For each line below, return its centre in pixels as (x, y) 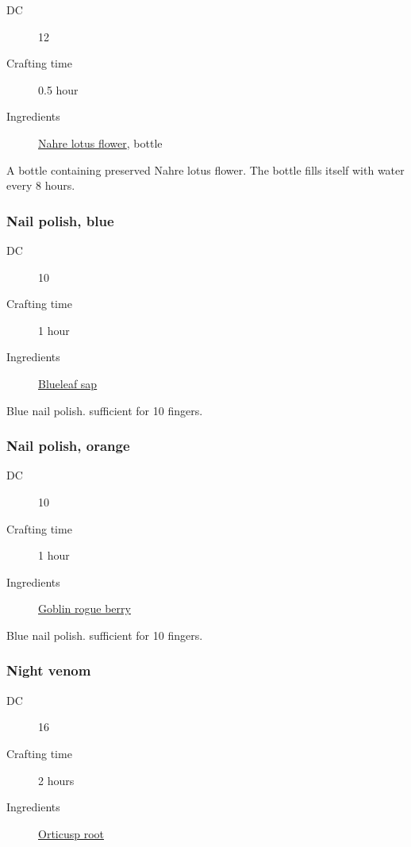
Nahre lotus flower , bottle (100, 142)
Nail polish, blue (60, 220)
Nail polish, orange (68, 446)
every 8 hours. (41, 185)
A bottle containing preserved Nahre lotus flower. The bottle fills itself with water (205, 169)
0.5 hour (58, 89)
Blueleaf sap (68, 383)
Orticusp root (71, 833)
